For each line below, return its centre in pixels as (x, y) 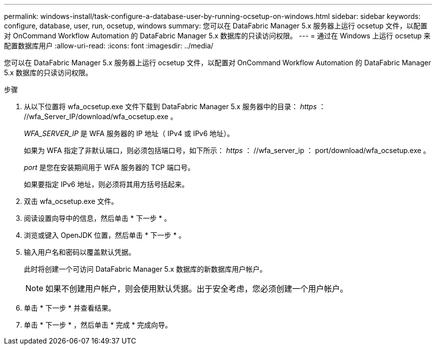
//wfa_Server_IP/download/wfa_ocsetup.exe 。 (101, 116)
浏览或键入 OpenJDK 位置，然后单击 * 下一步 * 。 (105, 235)
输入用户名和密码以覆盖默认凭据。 (80, 252)
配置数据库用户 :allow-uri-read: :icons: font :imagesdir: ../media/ (109, 46)
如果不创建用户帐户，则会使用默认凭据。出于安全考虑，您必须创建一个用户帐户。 (197, 289)
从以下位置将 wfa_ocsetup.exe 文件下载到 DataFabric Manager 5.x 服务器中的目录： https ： (175, 106)
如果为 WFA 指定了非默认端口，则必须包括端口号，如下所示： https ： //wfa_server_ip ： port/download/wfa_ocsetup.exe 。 (227, 150)
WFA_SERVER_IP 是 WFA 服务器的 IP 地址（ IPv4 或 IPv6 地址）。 (129, 133)
